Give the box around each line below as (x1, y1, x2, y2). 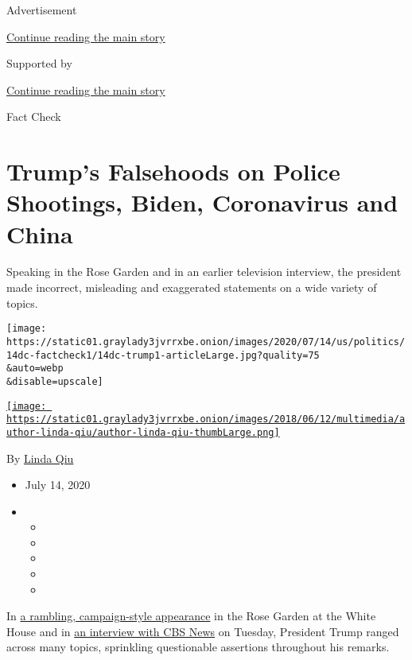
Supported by (6, 55, 72, 72)
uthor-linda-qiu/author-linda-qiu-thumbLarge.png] (6, 426, 280, 438)
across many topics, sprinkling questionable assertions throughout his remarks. (6, 639, 390, 655)
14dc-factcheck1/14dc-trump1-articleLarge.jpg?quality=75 (6, 349, 320, 361)
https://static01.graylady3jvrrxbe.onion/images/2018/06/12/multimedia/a (6, 413, 406, 425)
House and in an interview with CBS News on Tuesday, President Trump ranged (6, 623, 399, 639)
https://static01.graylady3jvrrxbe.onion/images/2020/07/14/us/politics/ (6, 336, 406, 347)
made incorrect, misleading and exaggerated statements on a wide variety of (6, 279, 377, 296)
